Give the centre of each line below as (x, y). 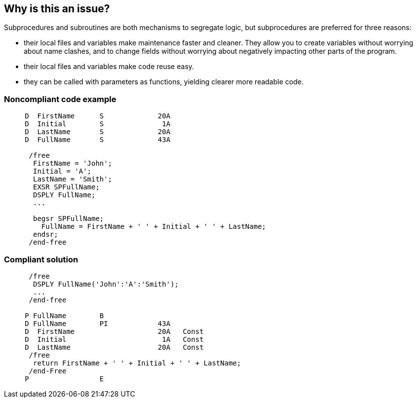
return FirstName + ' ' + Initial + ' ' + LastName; (137, 363)
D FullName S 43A (98, 140)
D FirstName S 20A (98, 116)
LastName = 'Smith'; (73, 179)
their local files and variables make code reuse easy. (109, 67)
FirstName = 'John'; (73, 164)
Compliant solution (41, 259)
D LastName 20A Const (114, 347)
